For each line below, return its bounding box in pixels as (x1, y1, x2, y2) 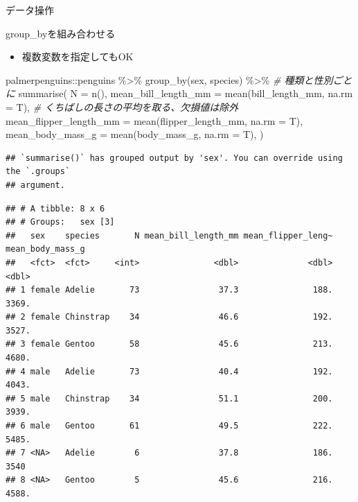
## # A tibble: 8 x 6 (6, 203, 105, 214)
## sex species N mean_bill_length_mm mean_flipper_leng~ (6, 230, 333, 241)
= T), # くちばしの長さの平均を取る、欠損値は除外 (6, 99, 239, 114)
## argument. (6, 180, 65, 190)
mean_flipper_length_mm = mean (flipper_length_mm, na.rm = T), (6, 113, 303, 128)
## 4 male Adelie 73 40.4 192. (6, 366, 333, 376)
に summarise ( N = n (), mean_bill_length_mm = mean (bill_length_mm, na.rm (6, 86, 353, 101)
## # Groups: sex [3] (6, 217, 115, 227)
